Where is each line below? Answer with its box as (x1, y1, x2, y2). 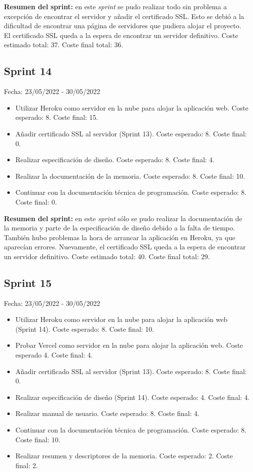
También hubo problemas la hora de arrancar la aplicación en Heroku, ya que (4, 232, 235, 242)
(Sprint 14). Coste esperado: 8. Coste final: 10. (15, 323, 154, 334)
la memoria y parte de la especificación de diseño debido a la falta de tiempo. (4, 223, 235, 233)
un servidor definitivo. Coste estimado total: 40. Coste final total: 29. (4, 251, 210, 261)
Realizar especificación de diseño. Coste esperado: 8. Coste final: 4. (15, 154, 214, 165)
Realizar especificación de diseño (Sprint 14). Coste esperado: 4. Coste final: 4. (15, 392, 250, 402)
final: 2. (15, 460, 38, 470)
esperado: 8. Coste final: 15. (15, 112, 98, 122)
